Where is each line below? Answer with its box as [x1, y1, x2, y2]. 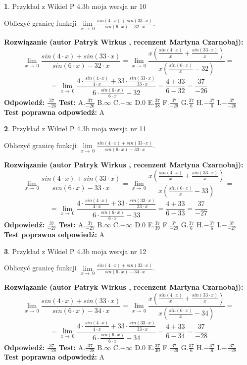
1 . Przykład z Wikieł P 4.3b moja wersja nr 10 [4, 1, 147, 11]
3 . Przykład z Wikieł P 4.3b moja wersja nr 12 [4, 246, 147, 256]
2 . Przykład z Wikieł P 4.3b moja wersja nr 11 [4, 123, 147, 134]
